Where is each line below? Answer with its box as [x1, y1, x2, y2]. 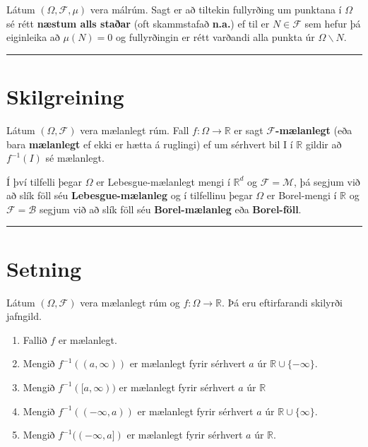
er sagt [234, 122, 263, 137]
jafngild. [6, 309, 42, 323]
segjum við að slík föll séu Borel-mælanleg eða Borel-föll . [39, 201, 302, 216]
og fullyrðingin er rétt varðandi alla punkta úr [115, 30, 315, 44]
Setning [6, 254, 81, 282]
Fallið [23, 332, 47, 347]
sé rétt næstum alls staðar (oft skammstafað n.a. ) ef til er [6, 16, 270, 30]
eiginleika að [6, 30, 60, 44]
